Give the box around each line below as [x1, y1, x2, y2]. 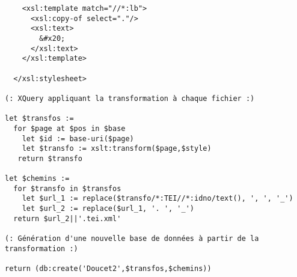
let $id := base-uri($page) [22, 134, 134, 143]
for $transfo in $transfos [13, 184, 121, 193]
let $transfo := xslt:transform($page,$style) [22, 144, 212, 153]
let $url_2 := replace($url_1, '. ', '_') [22, 204, 194, 213]
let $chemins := [5, 174, 70, 183]
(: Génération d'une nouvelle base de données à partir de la [5, 234, 259, 243]
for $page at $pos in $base [13, 124, 126, 133]
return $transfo [17, 154, 82, 163]
